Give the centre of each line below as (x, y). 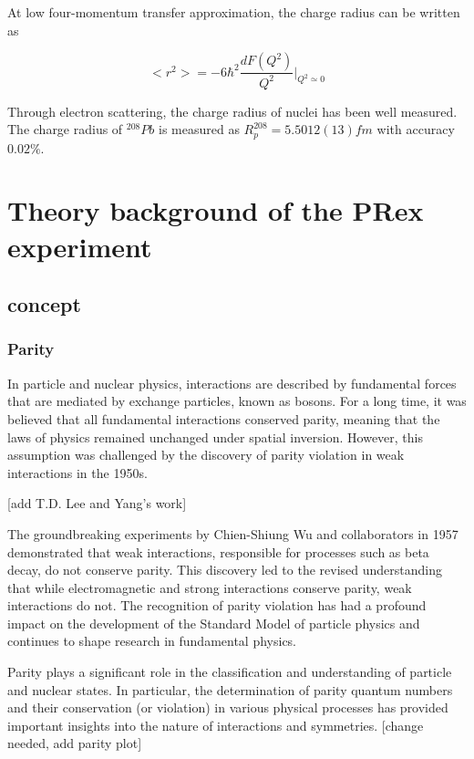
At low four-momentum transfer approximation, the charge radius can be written (234, 12)
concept (44, 304)
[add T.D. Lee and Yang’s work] (97, 503)
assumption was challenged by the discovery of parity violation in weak (206, 455)
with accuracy (416, 129)
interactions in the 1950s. (77, 472)
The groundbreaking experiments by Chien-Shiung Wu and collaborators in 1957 (233, 533)
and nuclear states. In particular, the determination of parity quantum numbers (230, 689)
